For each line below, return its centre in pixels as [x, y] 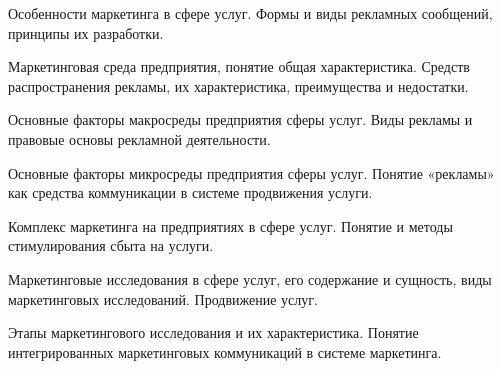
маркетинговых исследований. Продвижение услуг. [163, 298]
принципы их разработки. [86, 32]
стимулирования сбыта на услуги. [111, 245]
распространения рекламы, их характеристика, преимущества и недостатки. [238, 85]
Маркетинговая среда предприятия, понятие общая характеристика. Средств [239, 66]
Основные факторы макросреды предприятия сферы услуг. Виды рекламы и [240, 119]
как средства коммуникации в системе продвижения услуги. [190, 192]
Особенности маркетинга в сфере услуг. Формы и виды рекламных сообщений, [250, 13]
